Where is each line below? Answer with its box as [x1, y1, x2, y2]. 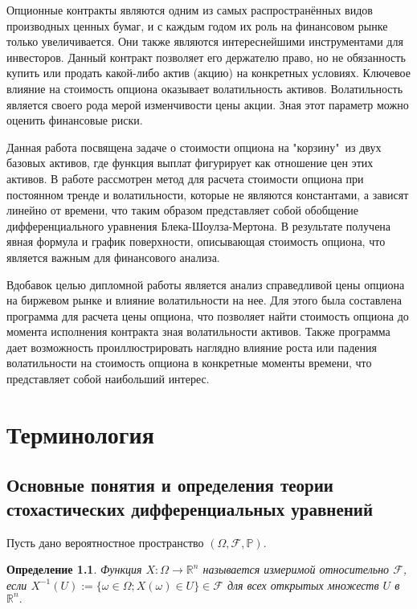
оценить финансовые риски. [6, 112, 143, 129]
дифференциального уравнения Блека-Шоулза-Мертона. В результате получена [6, 217, 391, 234]
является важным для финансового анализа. [6, 248, 220, 265]
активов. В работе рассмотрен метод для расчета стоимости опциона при [6, 170, 364, 186]
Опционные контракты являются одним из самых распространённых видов [6, 2, 373, 18]
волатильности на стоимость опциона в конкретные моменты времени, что [6, 354, 372, 371]
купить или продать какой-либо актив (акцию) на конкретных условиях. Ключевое [6, 64, 411, 81]
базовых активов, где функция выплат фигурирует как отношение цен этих [6, 154, 374, 171]
